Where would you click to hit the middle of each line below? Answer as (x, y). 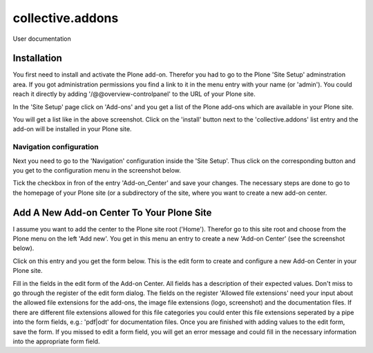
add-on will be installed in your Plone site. (72, 129)
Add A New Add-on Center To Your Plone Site (112, 212)
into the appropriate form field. (56, 341)
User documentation (42, 39)
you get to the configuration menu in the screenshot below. (97, 170)
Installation (37, 58)
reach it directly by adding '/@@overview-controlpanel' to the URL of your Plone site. (134, 94)
